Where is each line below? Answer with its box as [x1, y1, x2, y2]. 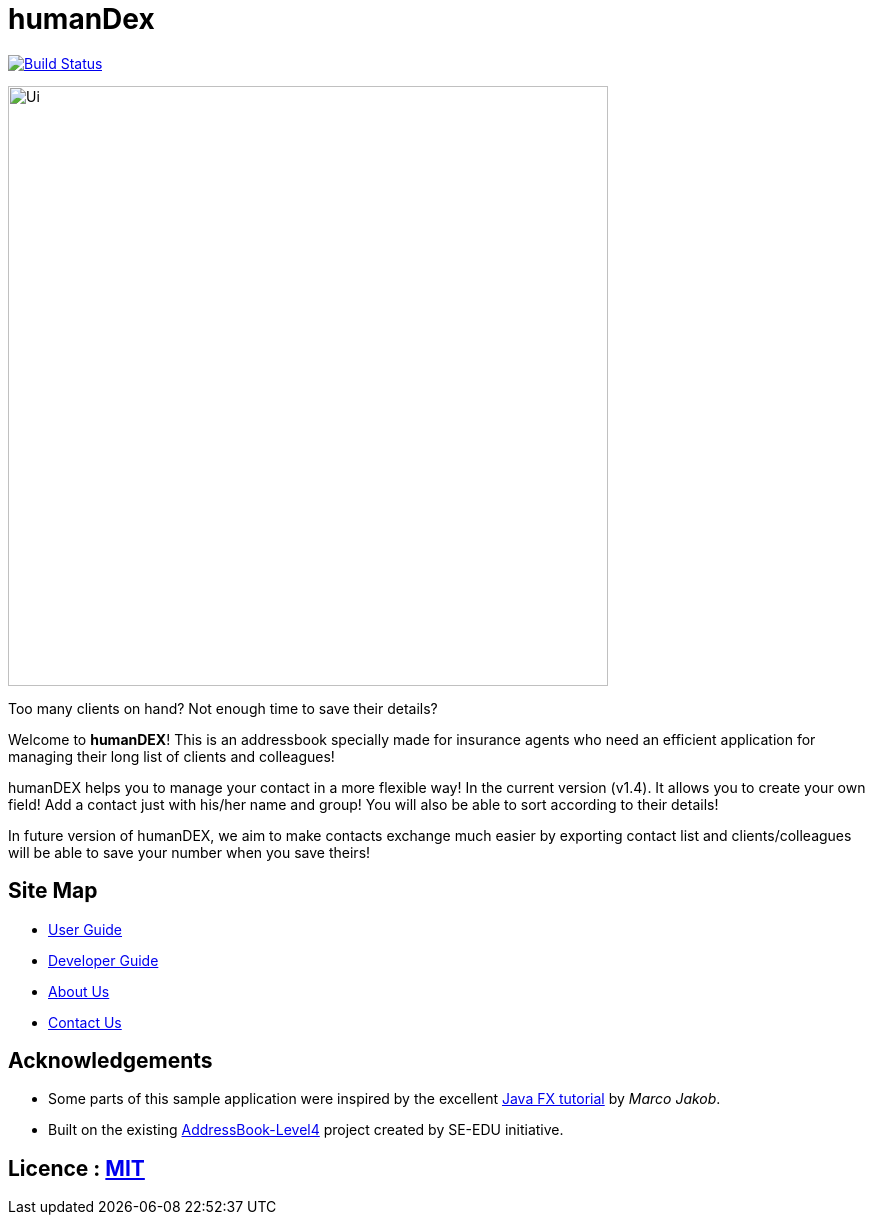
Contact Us [48, 1013, 122, 1031]
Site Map [8, 878, 98, 904]
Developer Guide [48, 951, 159, 969]
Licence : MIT [8, 1155, 145, 1181]
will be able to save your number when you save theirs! [8, 843, 371, 861]
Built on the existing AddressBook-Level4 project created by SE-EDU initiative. [48, 1121, 564, 1139]
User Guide [48, 920, 123, 938]
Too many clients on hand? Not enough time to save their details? [8, 699, 438, 717]
